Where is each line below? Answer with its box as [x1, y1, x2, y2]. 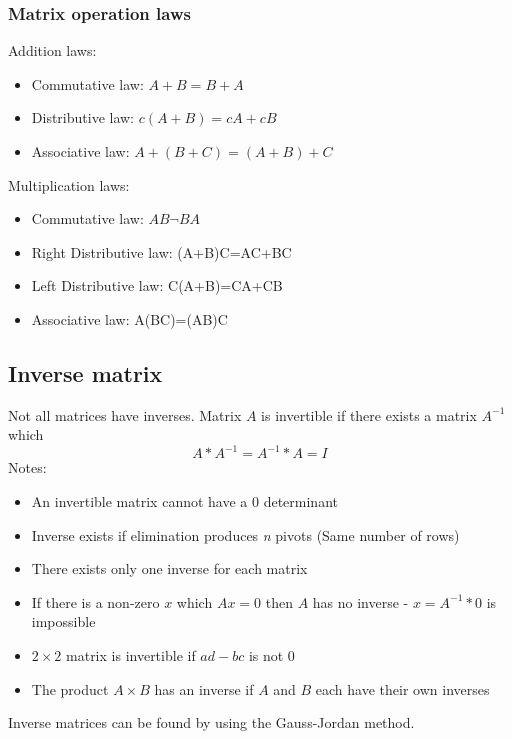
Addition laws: [8, 40, 97, 61]
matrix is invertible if [66, 645, 196, 666]
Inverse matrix [8, 357, 163, 388]
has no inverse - [312, 591, 409, 612]
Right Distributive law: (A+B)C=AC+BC [31, 241, 292, 262]
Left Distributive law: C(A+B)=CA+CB [31, 275, 283, 296]
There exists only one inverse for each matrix [31, 558, 308, 579]
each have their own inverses [315, 678, 490, 699]
